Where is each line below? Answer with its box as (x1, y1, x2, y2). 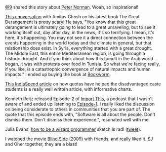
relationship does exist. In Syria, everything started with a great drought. (5, 45, 152, 51)
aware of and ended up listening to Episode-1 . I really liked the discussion (5, 101, 155, 107)
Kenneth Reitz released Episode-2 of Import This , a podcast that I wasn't (5, 96, 153, 102)
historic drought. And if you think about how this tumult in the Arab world (5, 56, 154, 61)
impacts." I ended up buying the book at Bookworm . (5, 72, 111, 77)
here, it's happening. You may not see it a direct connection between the (5, 35, 153, 40)
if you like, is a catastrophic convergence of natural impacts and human (5, 66, 151, 72)
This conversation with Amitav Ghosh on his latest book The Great (5, 14, 140, 19)
